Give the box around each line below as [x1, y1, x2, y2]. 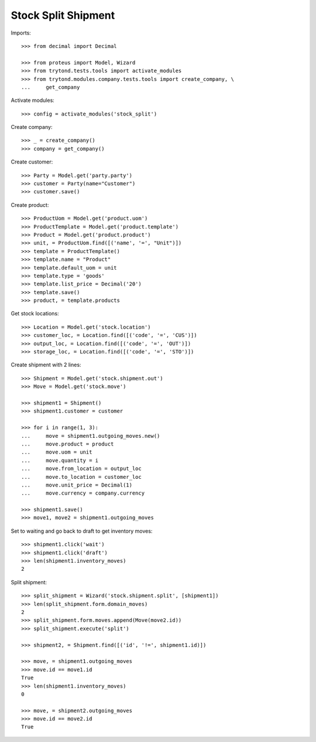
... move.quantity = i [21, 457, 99, 464]
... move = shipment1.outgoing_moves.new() [21, 433, 160, 439]
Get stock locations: [11, 310, 59, 317]
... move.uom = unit [21, 449, 92, 455]
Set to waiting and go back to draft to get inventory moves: [11, 527, 153, 535]
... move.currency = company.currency [21, 490, 145, 496]
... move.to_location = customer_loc [21, 474, 142, 480]
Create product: [11, 201, 49, 208]
